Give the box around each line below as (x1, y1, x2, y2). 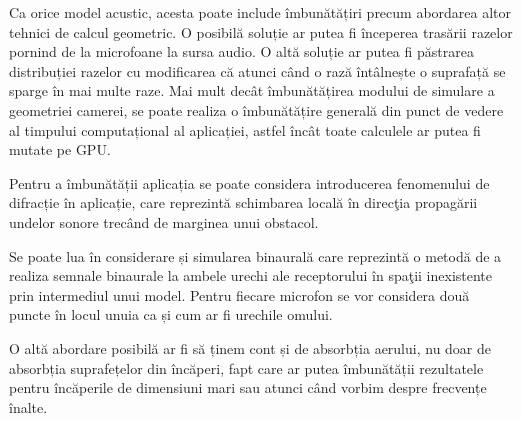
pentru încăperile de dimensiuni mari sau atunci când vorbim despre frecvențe (9, 377, 487, 398)
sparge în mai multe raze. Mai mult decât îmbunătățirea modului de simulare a (9, 80, 495, 101)
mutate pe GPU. (9, 139, 111, 160)
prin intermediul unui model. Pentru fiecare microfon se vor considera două (9, 284, 470, 305)
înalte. (9, 396, 48, 417)
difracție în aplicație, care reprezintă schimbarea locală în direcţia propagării (9, 192, 478, 213)
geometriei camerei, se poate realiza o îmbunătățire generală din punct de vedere (9, 99, 504, 120)
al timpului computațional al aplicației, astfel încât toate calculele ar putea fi (9, 119, 481, 140)
